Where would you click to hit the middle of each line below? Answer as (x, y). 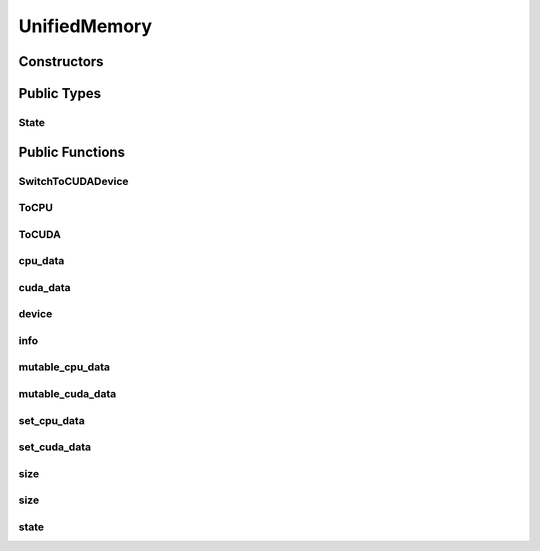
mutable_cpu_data (64, 367)
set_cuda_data (55, 447)
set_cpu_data (51, 420)
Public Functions (71, 151)
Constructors (61, 61)
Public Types (60, 93)
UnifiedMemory (85, 26)
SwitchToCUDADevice (73, 181)
